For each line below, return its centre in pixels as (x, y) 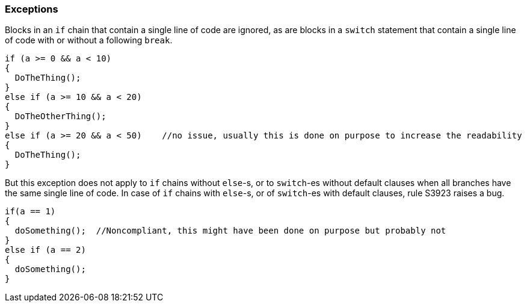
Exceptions (32, 9)
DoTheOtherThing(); (60, 116)
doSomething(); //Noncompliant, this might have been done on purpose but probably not (230, 231)
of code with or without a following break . (89, 40)
